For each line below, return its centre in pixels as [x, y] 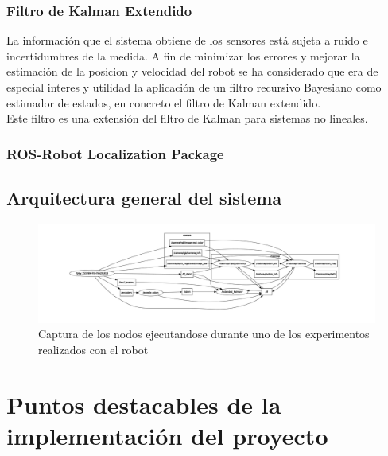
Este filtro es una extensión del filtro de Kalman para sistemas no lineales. [187, 118]
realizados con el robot [93, 350]
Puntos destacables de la [144, 404]
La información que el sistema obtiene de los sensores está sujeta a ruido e [187, 40]
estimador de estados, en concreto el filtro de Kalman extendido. [164, 102]
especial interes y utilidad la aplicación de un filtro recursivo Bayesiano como [194, 87]
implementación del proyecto [167, 436]
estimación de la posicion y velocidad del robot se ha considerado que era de [192, 71]
